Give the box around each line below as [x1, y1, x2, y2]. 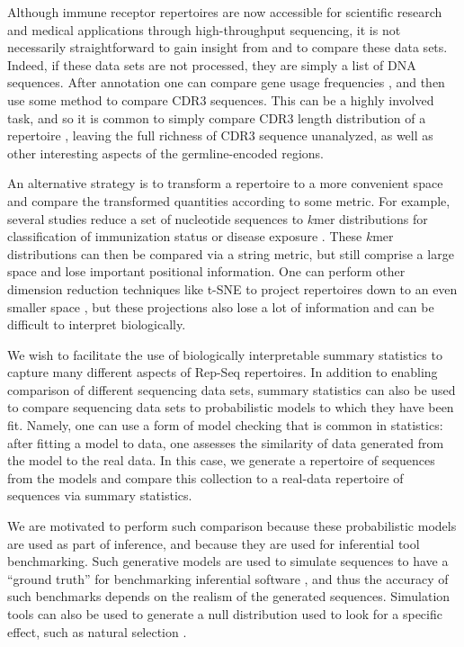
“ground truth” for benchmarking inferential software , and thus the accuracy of [7, 569, 449, 588]
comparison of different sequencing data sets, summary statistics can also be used [7, 380, 456, 399]
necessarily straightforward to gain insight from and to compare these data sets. [7, 38, 448, 57]
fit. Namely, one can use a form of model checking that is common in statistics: [7, 416, 443, 435]
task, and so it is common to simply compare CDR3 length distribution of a [7, 108, 426, 127]
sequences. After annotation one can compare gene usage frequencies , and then [7, 73, 445, 92]
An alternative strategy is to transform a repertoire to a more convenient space [7, 174, 443, 193]
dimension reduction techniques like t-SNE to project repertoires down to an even [7, 279, 458, 298]
